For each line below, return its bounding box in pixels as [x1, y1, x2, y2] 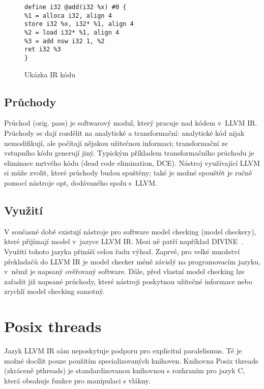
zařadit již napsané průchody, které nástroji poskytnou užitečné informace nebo [4, 276, 252, 286]
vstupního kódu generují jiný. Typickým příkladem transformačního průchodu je [4, 147, 254, 158]
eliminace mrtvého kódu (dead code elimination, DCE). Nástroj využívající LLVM [4, 157, 260, 168]
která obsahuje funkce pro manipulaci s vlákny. [4, 375, 151, 385]
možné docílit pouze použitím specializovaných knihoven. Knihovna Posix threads [4, 355, 258, 366]
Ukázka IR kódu [24, 69, 76, 79]
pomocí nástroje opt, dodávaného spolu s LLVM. [4, 177, 157, 188]
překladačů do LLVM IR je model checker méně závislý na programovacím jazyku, [4, 256, 260, 266]
